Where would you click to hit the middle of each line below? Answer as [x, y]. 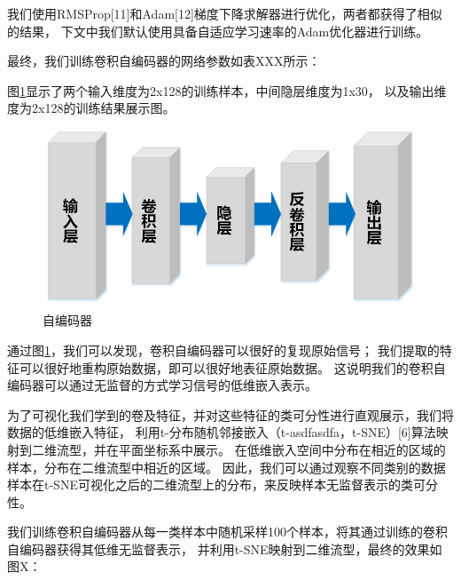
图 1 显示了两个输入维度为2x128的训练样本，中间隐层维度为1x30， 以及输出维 [227, 90]
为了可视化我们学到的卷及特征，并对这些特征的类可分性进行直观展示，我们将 [230, 414]
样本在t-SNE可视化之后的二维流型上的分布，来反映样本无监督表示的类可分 [223, 485]
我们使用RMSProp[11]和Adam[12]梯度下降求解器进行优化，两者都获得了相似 [225, 13]
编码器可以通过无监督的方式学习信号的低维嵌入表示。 [162, 385]
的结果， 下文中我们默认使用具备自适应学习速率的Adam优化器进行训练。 [218, 31]
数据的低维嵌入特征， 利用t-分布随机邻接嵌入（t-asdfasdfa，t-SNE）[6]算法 [222, 432]
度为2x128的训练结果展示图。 [91, 108]
